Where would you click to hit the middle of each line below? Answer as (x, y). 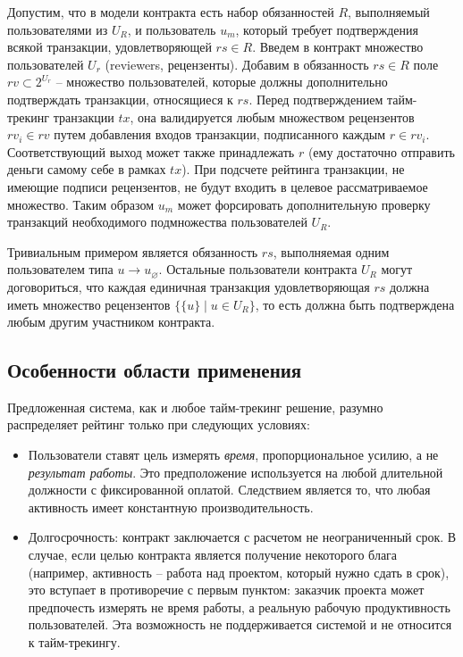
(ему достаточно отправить (381, 151)
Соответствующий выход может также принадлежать (151, 151)
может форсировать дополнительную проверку (304, 204)
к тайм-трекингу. (74, 642)
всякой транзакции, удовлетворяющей (109, 47)
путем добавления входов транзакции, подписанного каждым (220, 134)
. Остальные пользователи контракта (258, 269)
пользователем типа (60, 269)
